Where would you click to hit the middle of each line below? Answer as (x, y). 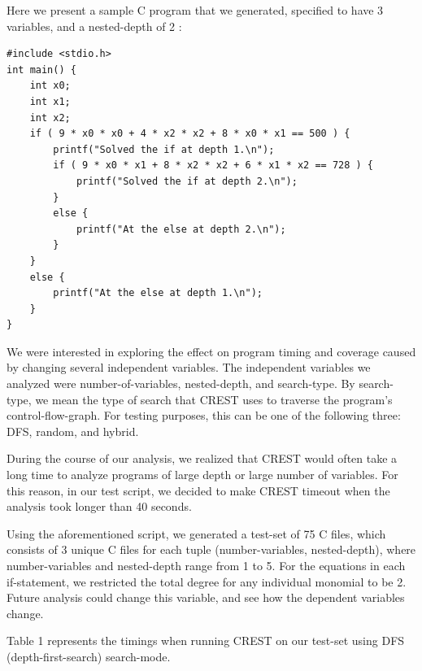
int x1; (50, 101)
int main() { (41, 70)
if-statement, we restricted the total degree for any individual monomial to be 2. (207, 581)
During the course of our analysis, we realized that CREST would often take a (202, 458)
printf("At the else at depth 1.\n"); (158, 293)
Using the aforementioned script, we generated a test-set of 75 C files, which (196, 533)
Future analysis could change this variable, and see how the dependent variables (206, 597)
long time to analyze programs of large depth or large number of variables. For (202, 475)
